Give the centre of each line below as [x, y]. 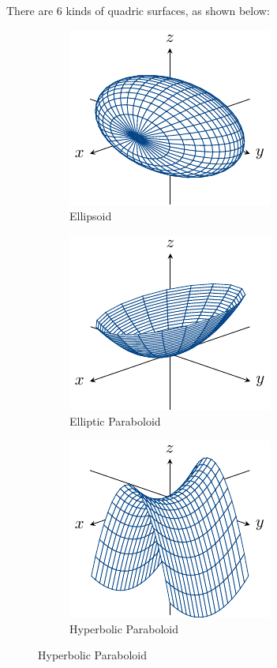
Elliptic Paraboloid [115, 421]
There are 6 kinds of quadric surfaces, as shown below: [138, 10]
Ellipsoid [91, 216]
